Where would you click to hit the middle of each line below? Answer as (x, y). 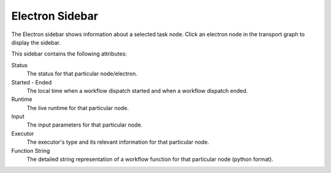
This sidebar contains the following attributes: (69, 54)
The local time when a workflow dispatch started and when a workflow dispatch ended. (137, 90)
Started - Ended (32, 82)
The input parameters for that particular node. (85, 125)
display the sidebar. (36, 42)
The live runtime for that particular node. (78, 108)
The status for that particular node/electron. (82, 74)
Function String (31, 150)
